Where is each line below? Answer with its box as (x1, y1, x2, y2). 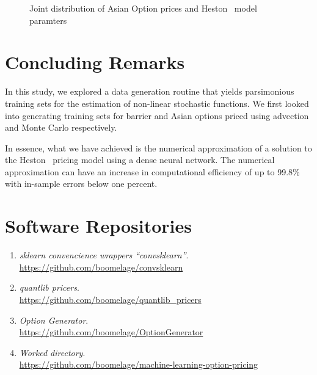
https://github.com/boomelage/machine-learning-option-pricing (19, 358, 258, 371)
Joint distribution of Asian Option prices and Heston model (29, 2, 257, 14)
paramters (29, 13, 67, 26)
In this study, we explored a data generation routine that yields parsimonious (5, 85, 294, 98)
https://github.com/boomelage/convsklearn (19, 260, 183, 273)
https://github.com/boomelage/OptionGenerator (19, 326, 203, 338)
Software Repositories (5, 213, 192, 238)
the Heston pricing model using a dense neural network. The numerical (5, 153, 275, 166)
